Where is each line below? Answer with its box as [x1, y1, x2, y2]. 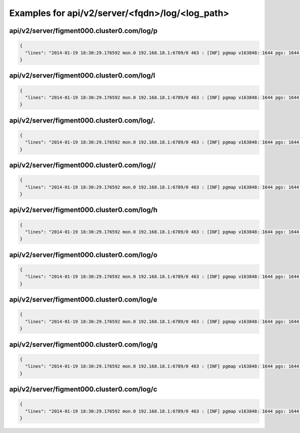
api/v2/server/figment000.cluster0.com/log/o [9, 250, 157, 259]
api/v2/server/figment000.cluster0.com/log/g [9, 340, 157, 348]
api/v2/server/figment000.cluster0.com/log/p [9, 26, 157, 35]
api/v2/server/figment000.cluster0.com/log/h [9, 205, 157, 214]
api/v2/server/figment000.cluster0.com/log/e [9, 295, 157, 304]
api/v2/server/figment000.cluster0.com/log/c [9, 385, 157, 393]
